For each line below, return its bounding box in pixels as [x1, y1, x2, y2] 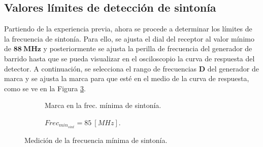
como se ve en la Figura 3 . [4, 83, 86, 93]
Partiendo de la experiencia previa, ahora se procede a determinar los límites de [4, 23, 252, 34]
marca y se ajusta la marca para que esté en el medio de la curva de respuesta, [4, 73, 249, 84]
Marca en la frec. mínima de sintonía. [45, 100, 161, 111]
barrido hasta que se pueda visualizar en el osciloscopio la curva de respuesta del [4, 53, 255, 63]
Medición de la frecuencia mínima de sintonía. [24, 135, 168, 145]
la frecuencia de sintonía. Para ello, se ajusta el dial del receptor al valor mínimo [4, 33, 254, 44]
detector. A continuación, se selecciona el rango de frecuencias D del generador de [4, 63, 259, 73]
